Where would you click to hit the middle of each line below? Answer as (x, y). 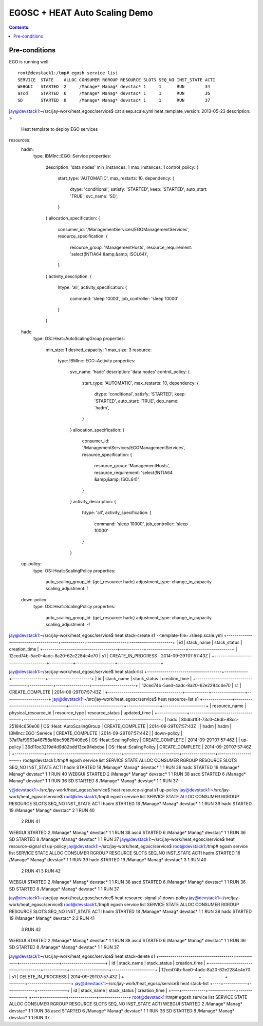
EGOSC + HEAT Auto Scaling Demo (81, 13)
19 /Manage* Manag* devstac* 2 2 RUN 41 (52, 918)
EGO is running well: (29, 61)
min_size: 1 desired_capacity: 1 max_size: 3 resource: (99, 350)
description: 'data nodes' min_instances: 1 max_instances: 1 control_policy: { (122, 167)
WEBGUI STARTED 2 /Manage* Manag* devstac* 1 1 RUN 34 (114, 87)
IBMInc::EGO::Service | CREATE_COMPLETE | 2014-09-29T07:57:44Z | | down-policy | (96, 733)
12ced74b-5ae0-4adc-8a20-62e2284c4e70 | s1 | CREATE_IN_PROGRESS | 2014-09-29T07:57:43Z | (110, 656)
